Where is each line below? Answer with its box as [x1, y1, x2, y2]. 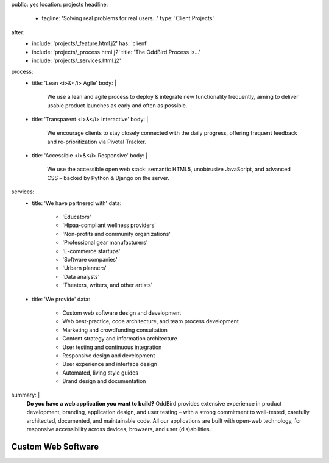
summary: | [11, 391, 40, 399]
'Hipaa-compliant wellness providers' [62, 221, 157, 229]
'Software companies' [62, 256, 118, 263]
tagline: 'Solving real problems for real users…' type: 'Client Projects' [41, 15, 214, 22]
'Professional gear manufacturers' [62, 239, 148, 246]
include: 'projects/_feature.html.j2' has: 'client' [32, 40, 149, 47]
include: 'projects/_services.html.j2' [32, 57, 121, 64]
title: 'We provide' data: [32, 295, 91, 303]
